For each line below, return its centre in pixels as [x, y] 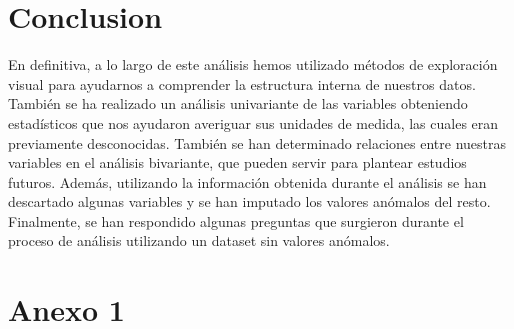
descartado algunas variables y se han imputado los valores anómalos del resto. [249, 201]
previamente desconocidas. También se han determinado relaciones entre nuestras [257, 142]
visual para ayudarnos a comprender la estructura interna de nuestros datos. [242, 83]
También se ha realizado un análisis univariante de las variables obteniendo [238, 103]
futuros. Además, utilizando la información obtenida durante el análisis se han [247, 181]
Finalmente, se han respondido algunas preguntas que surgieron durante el [236, 220]
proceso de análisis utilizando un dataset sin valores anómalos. [199, 240]
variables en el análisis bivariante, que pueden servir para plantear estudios [237, 162]
